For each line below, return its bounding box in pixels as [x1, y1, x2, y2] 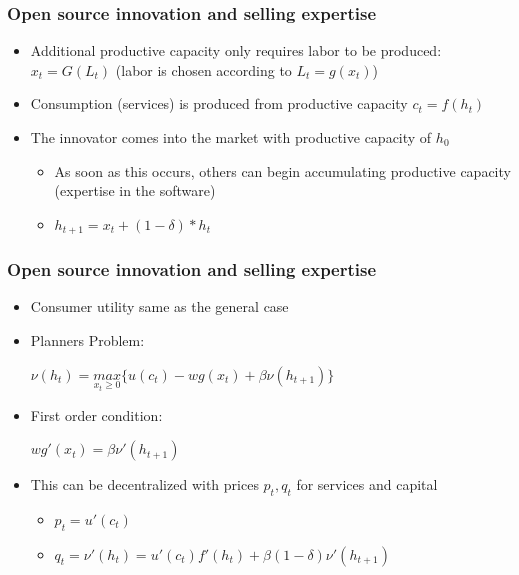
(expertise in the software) [54, 180, 216, 201]
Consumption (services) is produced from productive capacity [30, 93, 408, 114]
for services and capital [296, 474, 438, 495]
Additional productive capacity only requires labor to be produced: [30, 40, 442, 61]
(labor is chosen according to [115, 59, 292, 80]
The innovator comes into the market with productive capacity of [30, 127, 432, 147]
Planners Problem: [30, 330, 145, 351]
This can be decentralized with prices [30, 474, 259, 495]
